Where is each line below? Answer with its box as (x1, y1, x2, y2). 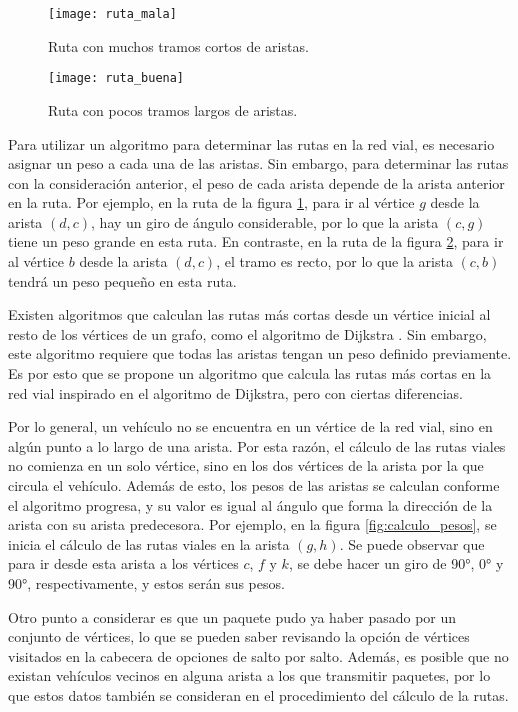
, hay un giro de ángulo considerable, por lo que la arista (91, 211, 439, 232)
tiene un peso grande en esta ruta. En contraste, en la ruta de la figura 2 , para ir (8, 231, 504, 252)
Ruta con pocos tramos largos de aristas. (48, 99, 298, 120)
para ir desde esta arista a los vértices (8, 553, 239, 574)
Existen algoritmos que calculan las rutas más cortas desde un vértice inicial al (8, 304, 491, 325)
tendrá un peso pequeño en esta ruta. (8, 270, 237, 291)
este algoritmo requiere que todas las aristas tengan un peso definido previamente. (8, 343, 512, 364)
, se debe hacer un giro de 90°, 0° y (288, 553, 504, 574)
